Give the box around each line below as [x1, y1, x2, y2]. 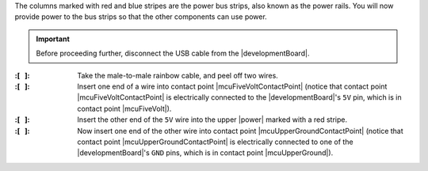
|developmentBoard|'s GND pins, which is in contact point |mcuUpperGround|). [77, 148, 334, 158]
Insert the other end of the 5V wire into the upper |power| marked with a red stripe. [77, 115, 348, 124]
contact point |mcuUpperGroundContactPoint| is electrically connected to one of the [77, 137, 353, 146]
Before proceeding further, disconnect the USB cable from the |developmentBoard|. [36, 48, 310, 59]
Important [36, 34, 71, 44]
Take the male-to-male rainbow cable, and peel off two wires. [77, 70, 279, 80]
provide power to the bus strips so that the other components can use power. [14, 12, 267, 21]
